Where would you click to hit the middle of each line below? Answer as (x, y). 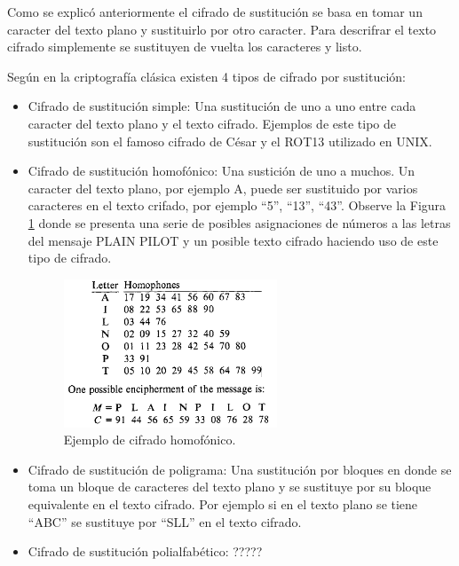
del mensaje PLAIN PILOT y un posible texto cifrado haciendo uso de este (233, 240)
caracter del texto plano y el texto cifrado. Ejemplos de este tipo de (212, 123)
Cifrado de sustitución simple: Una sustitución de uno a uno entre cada (222, 106)
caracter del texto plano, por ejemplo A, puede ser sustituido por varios (223, 188)
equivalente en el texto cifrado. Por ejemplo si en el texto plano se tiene (223, 504)
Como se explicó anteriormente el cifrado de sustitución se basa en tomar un (215, 12)
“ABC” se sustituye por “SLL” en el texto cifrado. (165, 521)
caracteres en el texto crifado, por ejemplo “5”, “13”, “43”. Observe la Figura (237, 205)
